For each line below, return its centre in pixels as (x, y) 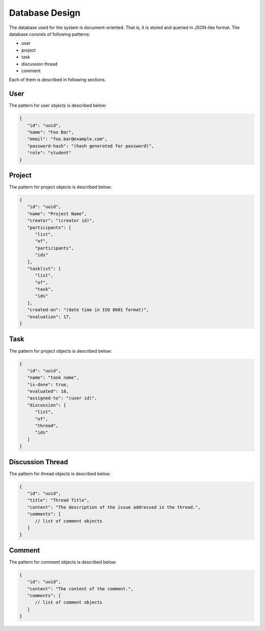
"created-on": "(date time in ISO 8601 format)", (88, 310)
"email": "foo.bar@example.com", (67, 139)
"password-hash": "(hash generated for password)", (91, 146)
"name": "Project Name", (57, 214)
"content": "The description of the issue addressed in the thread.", (114, 507)
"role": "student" (49, 153)
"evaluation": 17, (49, 317)
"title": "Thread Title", (58, 500)
